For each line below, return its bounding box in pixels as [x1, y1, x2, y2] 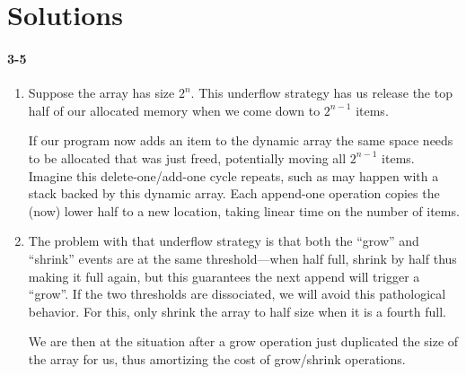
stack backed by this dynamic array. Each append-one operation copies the [28, 184, 440, 203]
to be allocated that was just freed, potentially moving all [28, 148, 347, 167]
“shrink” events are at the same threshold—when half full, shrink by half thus [28, 249, 457, 267]
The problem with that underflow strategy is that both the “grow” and [28, 231, 419, 250]
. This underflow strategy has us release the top [190, 83, 453, 102]
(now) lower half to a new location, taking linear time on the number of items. [28, 201, 460, 220]
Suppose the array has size [28, 83, 175, 102]
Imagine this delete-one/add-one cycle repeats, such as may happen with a [28, 166, 439, 185]
